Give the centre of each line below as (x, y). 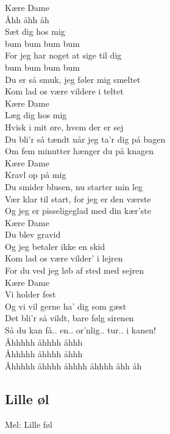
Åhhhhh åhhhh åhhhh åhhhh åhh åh (73, 365)
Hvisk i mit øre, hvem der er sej (64, 126)
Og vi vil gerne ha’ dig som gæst (66, 306)
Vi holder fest (30, 294)
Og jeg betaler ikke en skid (55, 246)
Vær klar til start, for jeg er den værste (78, 198)
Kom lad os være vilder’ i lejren (64, 258)
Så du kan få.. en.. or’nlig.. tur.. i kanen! (80, 330)
